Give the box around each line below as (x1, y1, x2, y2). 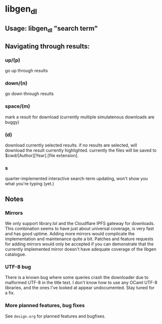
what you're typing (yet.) (5, 181, 54, 187)
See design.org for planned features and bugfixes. (5, 313, 106, 319)
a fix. (5, 290, 15, 296)
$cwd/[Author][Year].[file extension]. (5, 152, 79, 158)
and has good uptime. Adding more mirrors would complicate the (5, 230, 135, 236)
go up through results (5, 68, 48, 74)
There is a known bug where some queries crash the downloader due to (5, 275, 149, 280)
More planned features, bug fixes (5, 302, 85, 309)
